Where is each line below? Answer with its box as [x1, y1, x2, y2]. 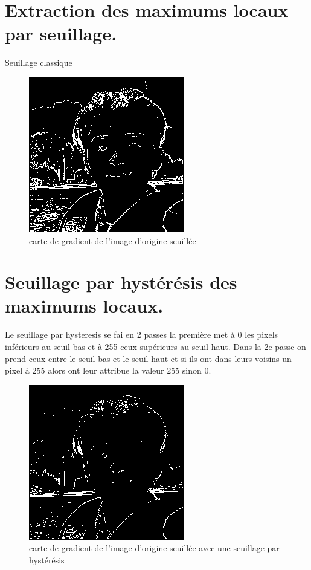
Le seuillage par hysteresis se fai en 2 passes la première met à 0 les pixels [5, 328, 278, 341]
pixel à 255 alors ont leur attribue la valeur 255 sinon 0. [5, 364, 211, 377]
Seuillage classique [5, 56, 72, 69]
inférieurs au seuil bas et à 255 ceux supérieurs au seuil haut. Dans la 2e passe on [5, 340, 306, 352]
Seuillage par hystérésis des [5, 270, 237, 294]
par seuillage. [5, 21, 117, 46]
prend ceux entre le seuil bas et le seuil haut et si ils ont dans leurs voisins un [5, 352, 292, 364]
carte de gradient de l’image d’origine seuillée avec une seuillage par [29, 542, 280, 554]
